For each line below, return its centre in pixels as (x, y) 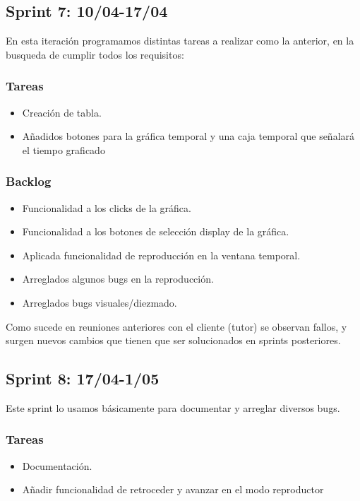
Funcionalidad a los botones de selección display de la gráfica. (156, 231)
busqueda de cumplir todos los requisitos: (95, 54)
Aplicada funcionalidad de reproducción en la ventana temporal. (161, 255)
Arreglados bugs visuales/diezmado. (100, 302)
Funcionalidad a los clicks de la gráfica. (107, 207)
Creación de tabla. (62, 112)
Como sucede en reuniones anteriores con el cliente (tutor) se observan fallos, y (176, 326)
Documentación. (57, 465)
